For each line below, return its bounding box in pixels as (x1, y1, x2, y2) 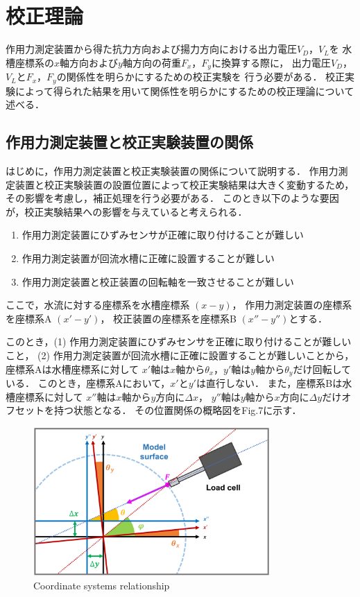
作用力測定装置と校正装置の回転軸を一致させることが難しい (22, 274, 294, 288)
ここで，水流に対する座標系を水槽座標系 (6, 297, 190, 312)
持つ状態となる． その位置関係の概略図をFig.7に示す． (53, 403, 302, 417)
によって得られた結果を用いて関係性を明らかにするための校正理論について (15, 83, 354, 98)
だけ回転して (293, 361, 351, 376)
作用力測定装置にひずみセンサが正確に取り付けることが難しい (22, 227, 304, 242)
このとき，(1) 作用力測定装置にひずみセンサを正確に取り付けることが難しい (6, 334, 352, 349)
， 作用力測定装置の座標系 (232, 297, 352, 312)
